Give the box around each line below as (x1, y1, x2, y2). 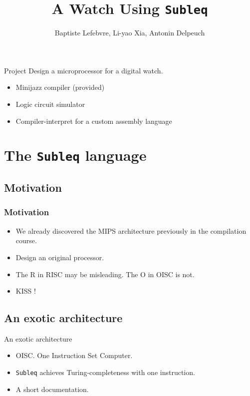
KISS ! (15, 286, 36, 296)
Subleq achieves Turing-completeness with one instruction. (15, 367, 195, 378)
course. (15, 235, 37, 246)
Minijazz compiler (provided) (15, 82, 105, 92)
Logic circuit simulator (15, 99, 85, 109)
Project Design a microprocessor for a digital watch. (4, 65, 163, 75)
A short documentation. (15, 384, 89, 394)
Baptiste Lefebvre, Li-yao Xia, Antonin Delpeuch (54, 27, 205, 38)
